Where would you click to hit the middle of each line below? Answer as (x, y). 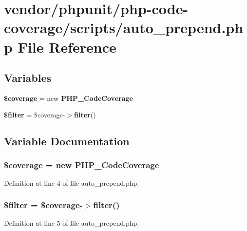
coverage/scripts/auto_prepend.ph (124, 28)
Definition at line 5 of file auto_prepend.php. (72, 222)
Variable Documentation (67, 141)
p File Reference (60, 47)
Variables (28, 78)
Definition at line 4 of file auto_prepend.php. (72, 183)
